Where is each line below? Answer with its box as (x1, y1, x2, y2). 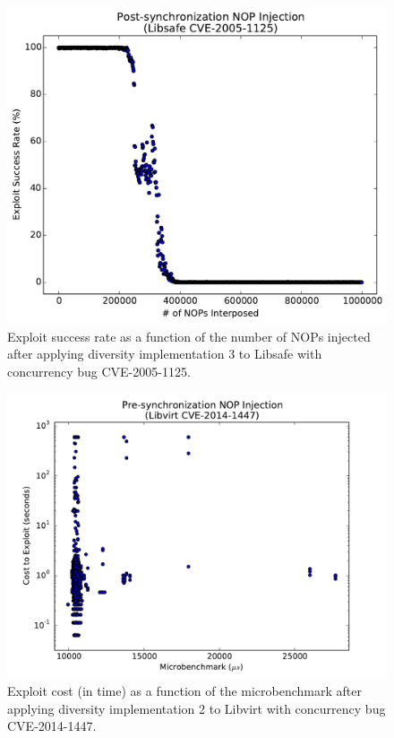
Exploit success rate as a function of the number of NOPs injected (7, 326, 371, 345)
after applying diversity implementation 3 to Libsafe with (7, 344, 322, 363)
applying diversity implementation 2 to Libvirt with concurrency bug (7, 699, 386, 717)
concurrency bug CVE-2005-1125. (7, 361, 191, 380)
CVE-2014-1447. (7, 716, 97, 735)
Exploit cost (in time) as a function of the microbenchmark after (7, 682, 362, 700)
